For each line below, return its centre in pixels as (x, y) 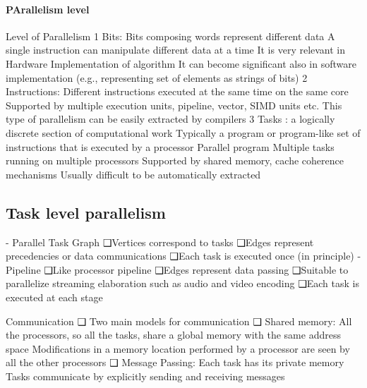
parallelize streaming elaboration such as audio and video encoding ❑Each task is (182, 283)
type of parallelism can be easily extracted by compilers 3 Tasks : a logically (170, 119)
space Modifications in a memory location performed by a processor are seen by (178, 348)
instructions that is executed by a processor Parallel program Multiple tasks (170, 146)
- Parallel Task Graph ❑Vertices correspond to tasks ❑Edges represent (160, 242)
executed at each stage (54, 297)
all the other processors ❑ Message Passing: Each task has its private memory (175, 362)
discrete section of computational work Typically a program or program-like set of (183, 132)
